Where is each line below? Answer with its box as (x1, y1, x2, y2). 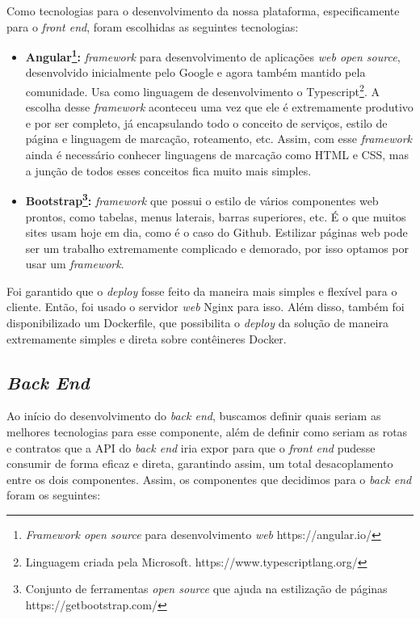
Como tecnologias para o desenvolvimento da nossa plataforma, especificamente (6, 2, 400, 19)
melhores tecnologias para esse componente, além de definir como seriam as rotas (6, 423, 408, 440)
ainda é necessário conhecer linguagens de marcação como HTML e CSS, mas (25, 146, 409, 163)
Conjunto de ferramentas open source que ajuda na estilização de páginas (25, 580, 388, 597)
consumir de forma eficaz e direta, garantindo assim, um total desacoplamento (6, 455, 393, 472)
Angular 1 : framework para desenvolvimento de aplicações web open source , (25, 46, 401, 65)
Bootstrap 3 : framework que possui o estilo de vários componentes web (25, 190, 379, 208)
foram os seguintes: (6, 486, 101, 503)
